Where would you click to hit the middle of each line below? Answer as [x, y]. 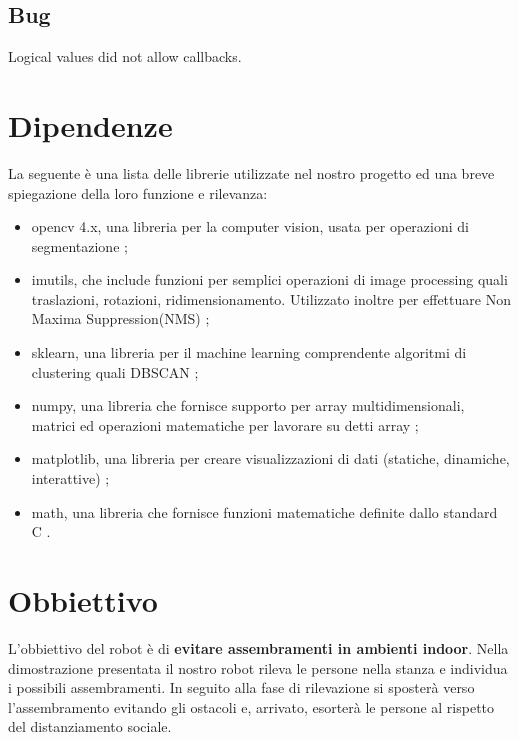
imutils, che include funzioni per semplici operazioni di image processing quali [269, 279]
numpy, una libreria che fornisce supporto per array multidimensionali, [248, 405]
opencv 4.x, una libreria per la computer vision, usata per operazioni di [250, 226]
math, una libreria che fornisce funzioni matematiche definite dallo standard [264, 511]
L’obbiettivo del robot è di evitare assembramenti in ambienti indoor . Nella [258, 647]
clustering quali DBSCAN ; [115, 371]
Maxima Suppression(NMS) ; [120, 318]
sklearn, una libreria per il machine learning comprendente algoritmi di [249, 352]
